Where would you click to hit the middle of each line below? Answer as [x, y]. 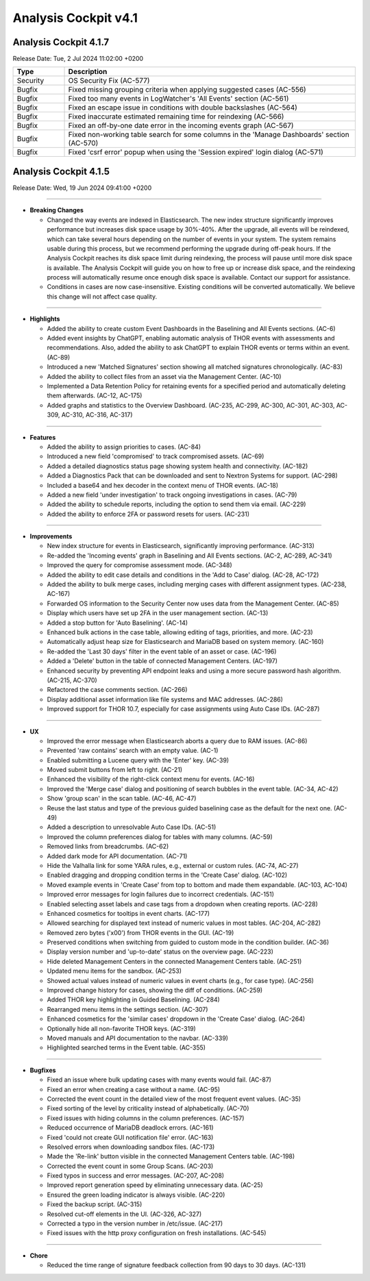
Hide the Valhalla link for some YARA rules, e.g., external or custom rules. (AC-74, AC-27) [173, 865]
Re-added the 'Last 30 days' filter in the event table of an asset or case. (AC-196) [162, 651]
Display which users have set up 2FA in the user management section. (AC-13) [158, 613]
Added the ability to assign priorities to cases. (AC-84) [124, 447]
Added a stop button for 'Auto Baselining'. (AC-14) [118, 623]
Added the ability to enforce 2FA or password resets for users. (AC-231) [148, 514]
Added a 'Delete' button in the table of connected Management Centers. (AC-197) [162, 661]
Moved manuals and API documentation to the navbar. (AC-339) [138, 1038]
